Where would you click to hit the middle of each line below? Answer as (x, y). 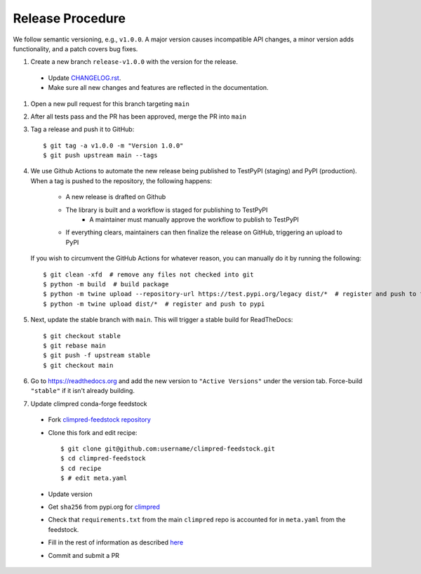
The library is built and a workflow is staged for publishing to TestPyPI (167, 210)
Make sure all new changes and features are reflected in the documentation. (159, 88)
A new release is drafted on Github (116, 197)
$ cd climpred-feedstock (103, 459)
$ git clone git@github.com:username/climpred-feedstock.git (168, 449)
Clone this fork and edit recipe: (93, 432)
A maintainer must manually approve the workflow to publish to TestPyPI (194, 220)
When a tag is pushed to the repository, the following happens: (121, 181)
